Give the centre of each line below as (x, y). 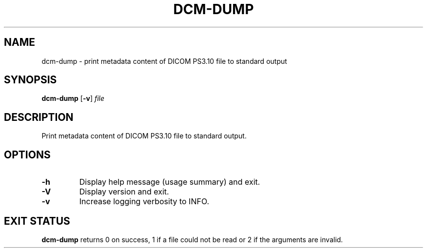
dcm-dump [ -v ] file (73, 98)
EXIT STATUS (37, 221)
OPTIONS (27, 155)
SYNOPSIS (30, 80)
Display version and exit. (124, 192)
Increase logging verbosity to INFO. (144, 202)
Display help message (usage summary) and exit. (170, 182)
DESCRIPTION (39, 117)
